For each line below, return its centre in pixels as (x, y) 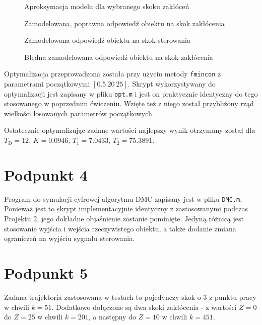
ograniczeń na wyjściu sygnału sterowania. (69, 238)
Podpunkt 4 (46, 174)
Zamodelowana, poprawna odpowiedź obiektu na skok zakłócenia (124, 23)
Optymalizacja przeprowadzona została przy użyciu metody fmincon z (113, 74)
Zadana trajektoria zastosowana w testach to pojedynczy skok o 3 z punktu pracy (130, 297)
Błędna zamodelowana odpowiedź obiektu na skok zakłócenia (119, 57)
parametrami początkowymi (47, 84)
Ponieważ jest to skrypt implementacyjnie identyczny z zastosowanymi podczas (126, 209)
